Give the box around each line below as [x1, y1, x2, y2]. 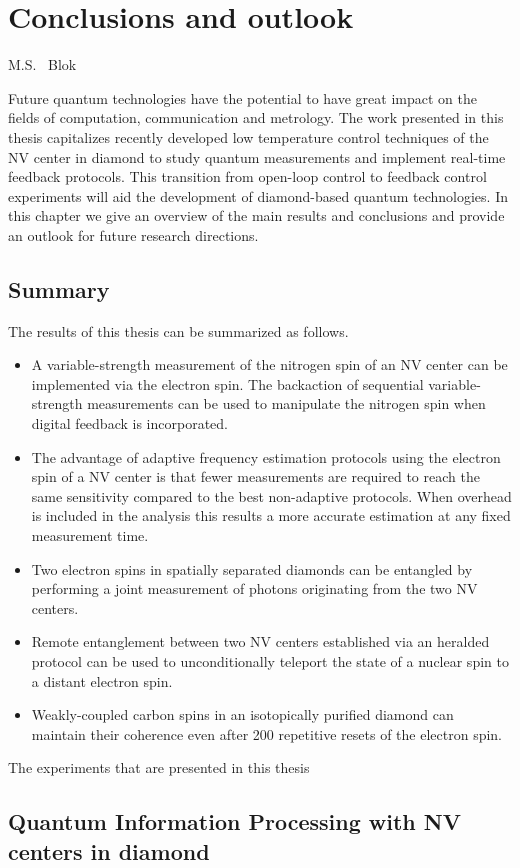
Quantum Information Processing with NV [8, 806, 461, 837]
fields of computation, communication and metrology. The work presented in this [8, 107, 504, 128]
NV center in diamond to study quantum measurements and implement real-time [8, 146, 506, 167]
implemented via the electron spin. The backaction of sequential [31, 373, 424, 394]
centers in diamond [8, 835, 210, 866]
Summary [8, 273, 110, 304]
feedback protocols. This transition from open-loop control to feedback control [8, 166, 487, 187]
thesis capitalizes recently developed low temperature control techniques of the [8, 126, 489, 147]
